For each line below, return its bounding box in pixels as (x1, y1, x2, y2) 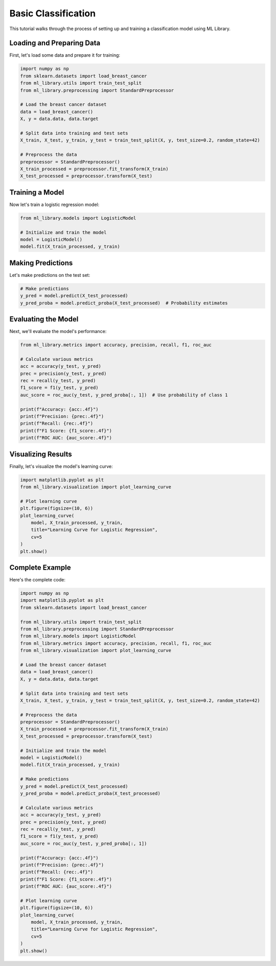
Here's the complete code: (9, 577, 66, 583)
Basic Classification (9, 8, 96, 19)
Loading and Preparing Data (9, 39, 101, 48)
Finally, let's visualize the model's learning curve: (9, 463, 113, 469)
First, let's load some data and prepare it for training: (9, 52, 120, 58)
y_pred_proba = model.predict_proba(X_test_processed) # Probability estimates (20, 300, 228, 306)
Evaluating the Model (9, 315, 79, 324)
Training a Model (9, 188, 64, 197)
